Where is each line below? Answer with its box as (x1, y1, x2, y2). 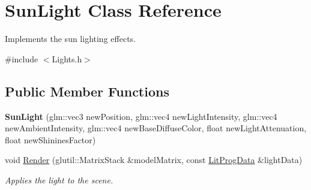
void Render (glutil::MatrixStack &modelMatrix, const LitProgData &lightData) (5, 153, 303, 166)
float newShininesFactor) (5, 133, 96, 146)
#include (5, 52, 38, 65)
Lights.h (52, 52, 82, 65)
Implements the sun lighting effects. (5, 32, 136, 45)
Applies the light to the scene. (5, 173, 113, 186)
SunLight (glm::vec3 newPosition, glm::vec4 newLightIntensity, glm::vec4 (5, 110, 277, 122)
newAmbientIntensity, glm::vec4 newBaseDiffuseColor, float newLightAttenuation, (5, 122, 307, 134)
